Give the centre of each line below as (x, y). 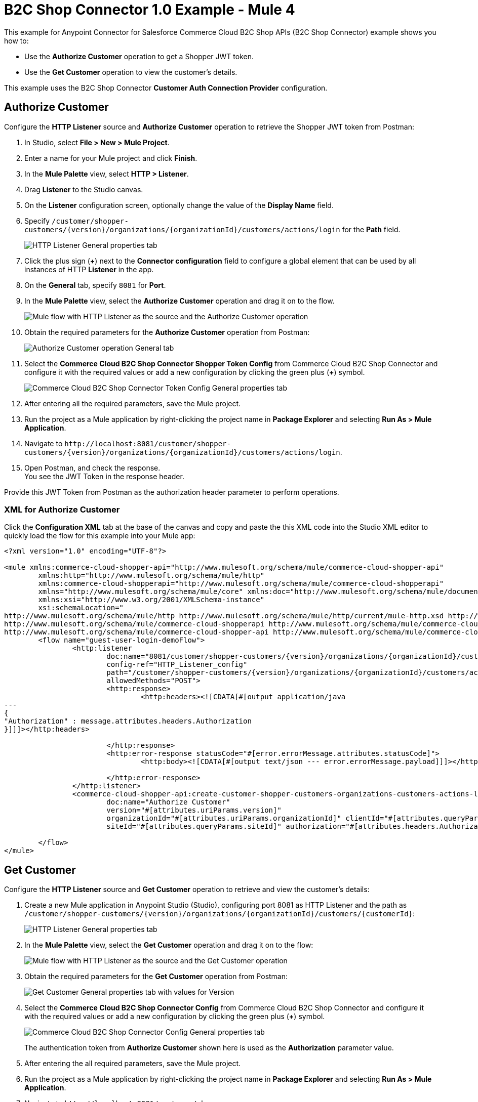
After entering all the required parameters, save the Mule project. (133, 403)
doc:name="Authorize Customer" (168, 802)
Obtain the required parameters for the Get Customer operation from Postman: (156, 977)
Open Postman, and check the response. (92, 468)
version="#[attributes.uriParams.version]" (194, 810)
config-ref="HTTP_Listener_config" (177, 665)
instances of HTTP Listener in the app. (89, 269)
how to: (16, 40)
